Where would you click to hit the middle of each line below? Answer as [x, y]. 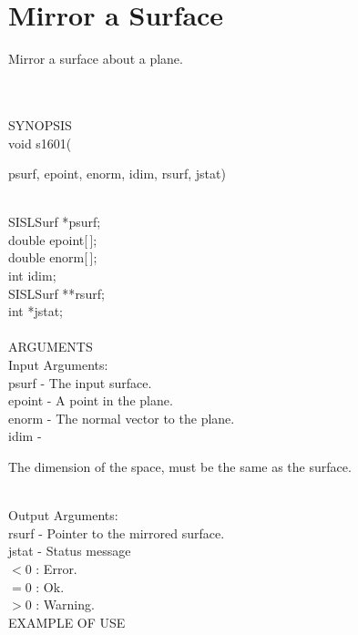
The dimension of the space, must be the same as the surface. [180, 466]
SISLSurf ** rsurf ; [56, 293]
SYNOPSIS [40, 124]
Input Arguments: [58, 365]
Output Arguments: [63, 515]
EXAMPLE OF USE [67, 622]
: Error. [56, 568]
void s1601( [40, 143]
